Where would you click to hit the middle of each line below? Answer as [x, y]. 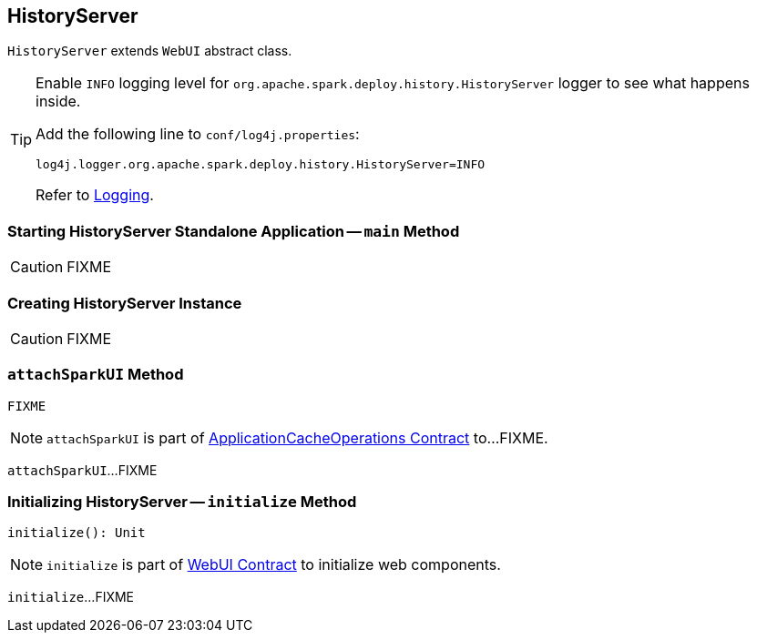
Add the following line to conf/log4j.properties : [198, 134]
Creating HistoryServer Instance [125, 303]
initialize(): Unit [77, 533]
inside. [58, 102]
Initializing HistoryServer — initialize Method [182, 502]
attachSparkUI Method [96, 375]
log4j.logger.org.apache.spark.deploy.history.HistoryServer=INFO [261, 165]
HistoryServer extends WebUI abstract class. [150, 51]
